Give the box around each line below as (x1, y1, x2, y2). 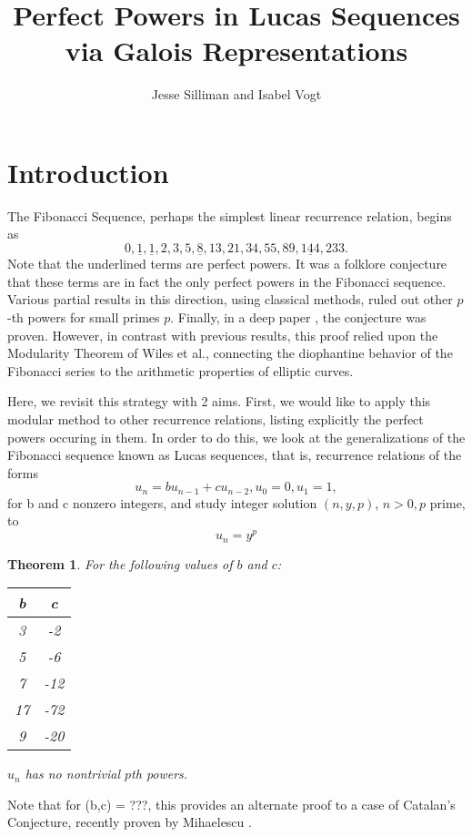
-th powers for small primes (7, 308, 160, 327)
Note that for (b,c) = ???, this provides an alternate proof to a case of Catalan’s (7, 794, 456, 813)
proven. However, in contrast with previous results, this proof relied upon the (7, 325, 438, 344)
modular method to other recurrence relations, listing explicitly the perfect (7, 410, 424, 428)
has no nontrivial (25, 764, 120, 783)
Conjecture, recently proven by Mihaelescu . (7, 812, 252, 832)
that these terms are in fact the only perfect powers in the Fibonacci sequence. (7, 271, 447, 291)
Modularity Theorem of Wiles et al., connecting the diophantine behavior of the (7, 343, 453, 362)
